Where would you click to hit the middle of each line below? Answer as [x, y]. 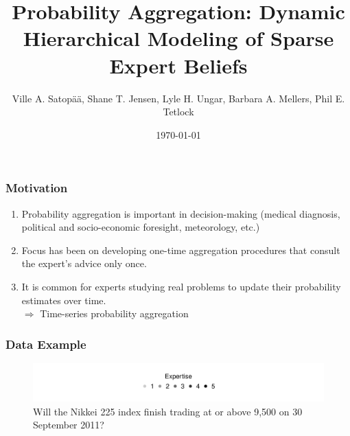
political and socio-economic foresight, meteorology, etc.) [141, 227]
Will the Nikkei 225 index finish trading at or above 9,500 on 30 [168, 411]
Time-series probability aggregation [114, 313]
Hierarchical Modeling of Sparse [178, 38]
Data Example [46, 344]
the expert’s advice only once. [84, 263]
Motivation [37, 188]
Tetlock [178, 112]
